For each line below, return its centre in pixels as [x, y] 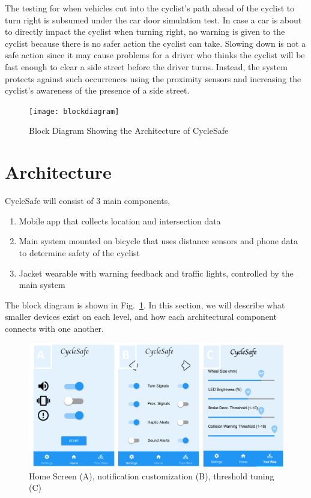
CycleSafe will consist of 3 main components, [88, 201]
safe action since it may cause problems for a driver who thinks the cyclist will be [155, 55]
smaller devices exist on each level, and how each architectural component [141, 316]
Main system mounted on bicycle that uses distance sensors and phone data [158, 241]
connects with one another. [55, 328]
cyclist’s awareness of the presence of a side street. [97, 90]
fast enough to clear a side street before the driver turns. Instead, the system [146, 66]
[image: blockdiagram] [74, 111]
